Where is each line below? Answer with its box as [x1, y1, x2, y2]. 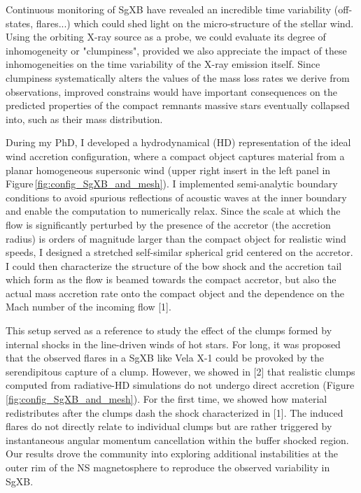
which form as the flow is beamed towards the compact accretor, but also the [6, 272, 337, 287]
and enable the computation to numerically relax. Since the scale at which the [6, 203, 341, 218]
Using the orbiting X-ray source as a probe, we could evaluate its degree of [6, 29, 326, 44]
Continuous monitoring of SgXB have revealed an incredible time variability [6, 2, 332, 16]
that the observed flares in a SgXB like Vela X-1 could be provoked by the [6, 350, 325, 365]
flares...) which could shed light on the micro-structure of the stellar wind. [36, 15, 354, 30]
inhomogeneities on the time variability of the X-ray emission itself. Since [6, 57, 320, 71]
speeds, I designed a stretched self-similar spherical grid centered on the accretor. [6, 245, 353, 259]
